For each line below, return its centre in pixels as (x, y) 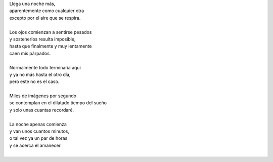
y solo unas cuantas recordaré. (42, 110)
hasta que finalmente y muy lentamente (51, 46)
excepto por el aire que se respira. (45, 18)
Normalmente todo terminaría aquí (45, 67)
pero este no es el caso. (34, 82)
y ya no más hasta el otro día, (40, 74)
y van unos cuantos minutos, (39, 131)
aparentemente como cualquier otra (47, 11)
